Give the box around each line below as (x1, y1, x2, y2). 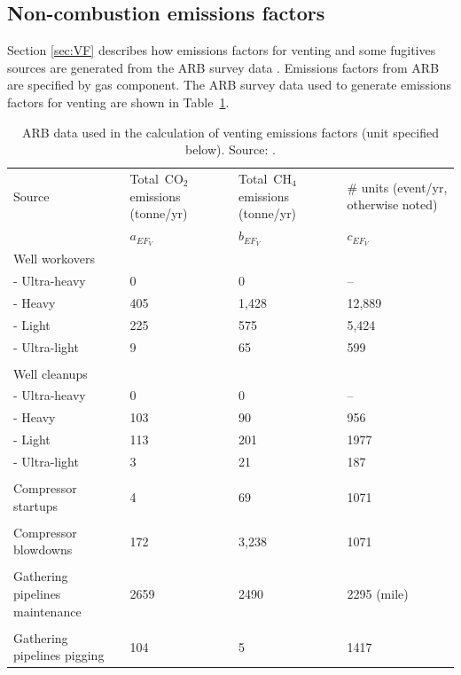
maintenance (13, 601, 82, 620)
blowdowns (13, 540, 73, 559)
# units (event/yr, (347, 177, 448, 196)
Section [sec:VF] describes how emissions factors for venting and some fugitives (7, 41, 436, 59)
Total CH (238, 169, 292, 188)
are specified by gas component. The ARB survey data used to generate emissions (7, 75, 452, 94)
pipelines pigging (13, 646, 105, 664)
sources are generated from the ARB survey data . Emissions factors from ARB (7, 58, 440, 76)
